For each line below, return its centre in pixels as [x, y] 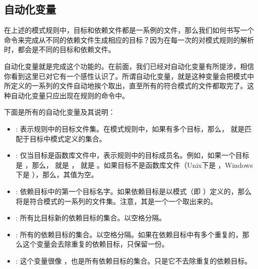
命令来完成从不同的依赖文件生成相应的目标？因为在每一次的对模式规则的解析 [129, 39]
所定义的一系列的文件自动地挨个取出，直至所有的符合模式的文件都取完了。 [126, 86]
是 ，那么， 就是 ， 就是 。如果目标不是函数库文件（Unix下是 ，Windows [134, 165]
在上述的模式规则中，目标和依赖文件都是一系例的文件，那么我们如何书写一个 [129, 30]
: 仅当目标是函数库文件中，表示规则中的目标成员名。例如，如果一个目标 [132, 155]
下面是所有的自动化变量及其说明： [60, 112]
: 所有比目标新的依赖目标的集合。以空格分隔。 [91, 218]
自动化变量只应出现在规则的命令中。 [70, 95]
